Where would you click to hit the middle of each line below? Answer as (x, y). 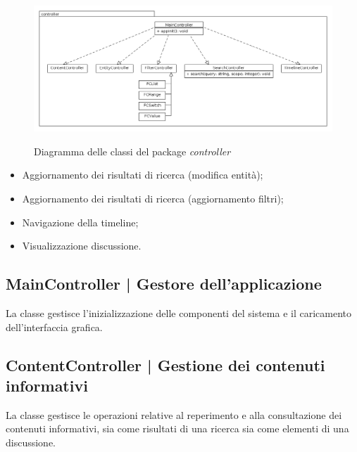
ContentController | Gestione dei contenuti (165, 364)
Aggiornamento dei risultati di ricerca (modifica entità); (143, 175)
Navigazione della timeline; (80, 222)
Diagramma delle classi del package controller (132, 151)
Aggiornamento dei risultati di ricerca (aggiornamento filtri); (153, 199)
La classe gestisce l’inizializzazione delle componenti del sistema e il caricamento (178, 313)
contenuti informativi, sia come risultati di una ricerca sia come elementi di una (177, 428)
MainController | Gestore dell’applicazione (164, 284)
